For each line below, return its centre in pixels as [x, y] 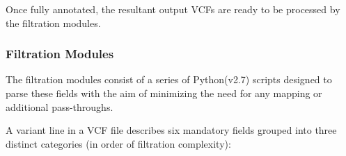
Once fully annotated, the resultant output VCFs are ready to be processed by [173, 9]
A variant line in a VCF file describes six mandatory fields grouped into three [171, 130]
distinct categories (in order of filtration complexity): [118, 143]
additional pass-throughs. [60, 106]
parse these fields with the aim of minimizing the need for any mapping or [164, 93]
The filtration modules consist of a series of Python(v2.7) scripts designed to [169, 79]
